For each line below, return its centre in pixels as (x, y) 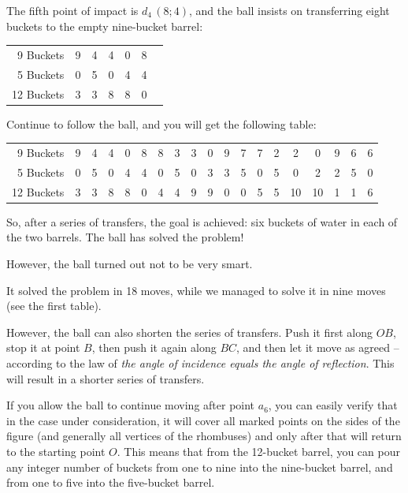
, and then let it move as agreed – (318, 347)
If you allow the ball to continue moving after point (131, 405)
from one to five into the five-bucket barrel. (111, 482)
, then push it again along (154, 347)
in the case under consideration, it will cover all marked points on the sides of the (203, 420)
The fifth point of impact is (72, 10)
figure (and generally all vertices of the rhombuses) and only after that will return (204, 436)
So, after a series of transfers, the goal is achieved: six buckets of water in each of (202, 221)
